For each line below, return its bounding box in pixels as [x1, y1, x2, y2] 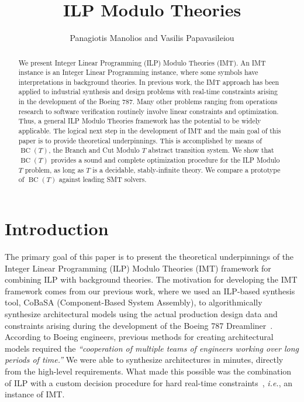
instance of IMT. [5, 388, 65, 400]
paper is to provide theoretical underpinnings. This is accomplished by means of [18, 135, 262, 145]
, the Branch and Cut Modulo [49, 145, 140, 155]
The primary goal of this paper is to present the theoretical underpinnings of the [5, 250, 294, 262]
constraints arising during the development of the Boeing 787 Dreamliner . [5, 319, 273, 331]
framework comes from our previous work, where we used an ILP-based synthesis [5, 284, 295, 297]
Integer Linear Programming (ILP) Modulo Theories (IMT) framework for [5, 262, 271, 274]
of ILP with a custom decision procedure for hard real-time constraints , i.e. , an [5, 376, 293, 389]
